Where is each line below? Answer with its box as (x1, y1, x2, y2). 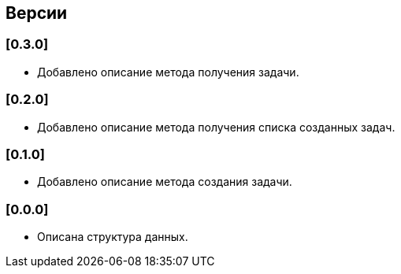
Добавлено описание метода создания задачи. (37, 175, 292, 189)
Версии (6, 3, 68, 23)
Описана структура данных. (37, 230, 188, 244)
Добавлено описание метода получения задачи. (37, 65, 299, 79)
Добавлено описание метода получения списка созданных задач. (37, 120, 395, 134)
